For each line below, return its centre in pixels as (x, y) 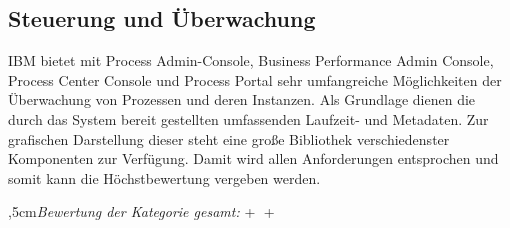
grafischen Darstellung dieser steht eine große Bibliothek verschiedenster (229, 138)
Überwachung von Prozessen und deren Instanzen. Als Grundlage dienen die (242, 99)
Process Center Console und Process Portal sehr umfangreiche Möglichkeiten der (255, 79)
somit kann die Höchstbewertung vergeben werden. (164, 177)
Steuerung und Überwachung (162, 18)
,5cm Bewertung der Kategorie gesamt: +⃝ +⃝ (143, 211)
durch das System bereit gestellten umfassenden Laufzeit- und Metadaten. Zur (248, 118)
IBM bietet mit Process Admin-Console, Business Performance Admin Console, (251, 60)
